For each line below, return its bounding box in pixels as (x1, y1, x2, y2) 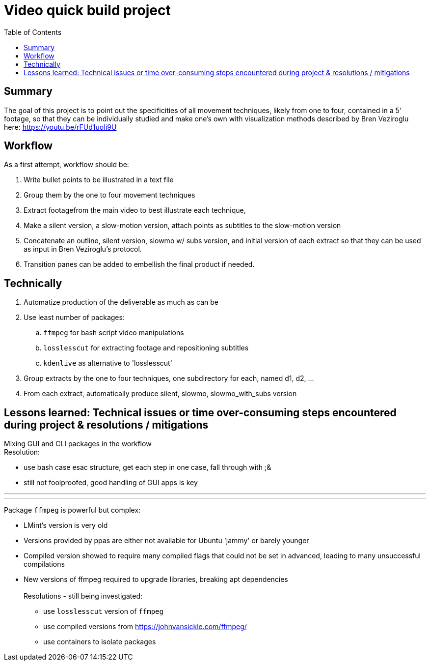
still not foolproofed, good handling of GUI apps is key (24, 478, 198, 487)
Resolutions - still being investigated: (24, 592, 142, 601)
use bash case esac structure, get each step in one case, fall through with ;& (24, 463, 271, 472)
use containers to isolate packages (43, 637, 156, 646)
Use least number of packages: (24, 313, 125, 322)
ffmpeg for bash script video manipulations (43, 328, 184, 337)
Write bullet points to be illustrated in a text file (24, 175, 174, 184)
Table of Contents (4, 28, 62, 36)
